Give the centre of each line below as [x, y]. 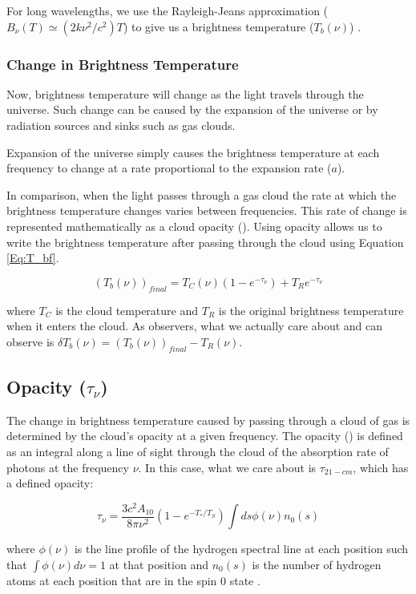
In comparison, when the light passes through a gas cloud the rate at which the [202, 194]
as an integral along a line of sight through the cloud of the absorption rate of [198, 451]
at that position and [159, 564]
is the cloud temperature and [127, 310]
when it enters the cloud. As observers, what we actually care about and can [195, 326]
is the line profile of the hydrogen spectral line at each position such [241, 549]
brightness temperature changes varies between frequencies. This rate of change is [207, 210]
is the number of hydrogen [317, 564]
